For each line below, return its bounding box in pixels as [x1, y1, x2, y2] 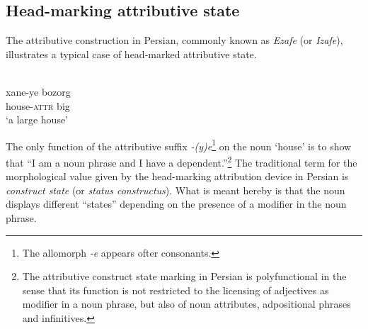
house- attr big [6, 98, 70, 113]
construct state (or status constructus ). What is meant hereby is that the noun [6, 182, 345, 197]
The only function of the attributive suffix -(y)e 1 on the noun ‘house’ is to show [6, 136, 352, 153]
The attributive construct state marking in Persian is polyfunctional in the [22, 269, 347, 284]
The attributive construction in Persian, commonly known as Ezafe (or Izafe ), [6, 33, 343, 48]
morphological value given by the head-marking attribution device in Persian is [6, 169, 349, 184]
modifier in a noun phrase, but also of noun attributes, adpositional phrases [22, 296, 351, 311]
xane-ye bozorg [6, 84, 71, 99]
